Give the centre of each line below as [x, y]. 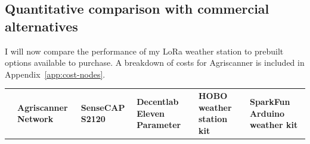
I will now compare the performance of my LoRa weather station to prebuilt [144, 51]
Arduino [267, 113]
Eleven [151, 113]
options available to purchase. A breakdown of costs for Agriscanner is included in [155, 63]
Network [35, 119]
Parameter [159, 125]
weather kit [274, 125]
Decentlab [158, 101]
